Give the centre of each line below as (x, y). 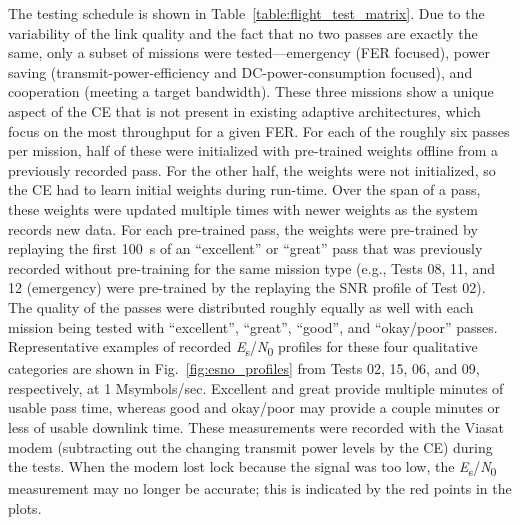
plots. (25, 507)
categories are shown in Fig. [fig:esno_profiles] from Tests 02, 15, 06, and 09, (244, 368)
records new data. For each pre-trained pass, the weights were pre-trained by (243, 228)
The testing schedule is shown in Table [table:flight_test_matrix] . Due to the (246, 13)
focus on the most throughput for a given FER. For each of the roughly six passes (259, 130)
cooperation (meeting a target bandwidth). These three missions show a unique (251, 91)
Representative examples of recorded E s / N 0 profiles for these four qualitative (243, 347)
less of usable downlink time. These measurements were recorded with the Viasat (256, 427)
